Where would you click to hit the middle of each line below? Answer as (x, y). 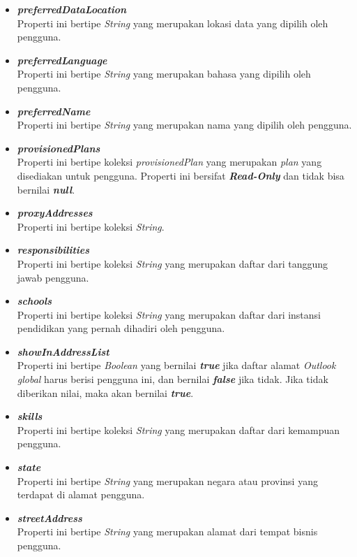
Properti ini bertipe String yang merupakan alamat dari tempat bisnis (167, 531)
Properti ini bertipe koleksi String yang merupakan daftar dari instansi (169, 314)
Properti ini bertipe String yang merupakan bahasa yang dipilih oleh (164, 74)
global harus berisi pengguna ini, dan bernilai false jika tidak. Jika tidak (173, 379)
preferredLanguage (62, 60)
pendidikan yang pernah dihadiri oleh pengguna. (121, 328)
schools (35, 301)
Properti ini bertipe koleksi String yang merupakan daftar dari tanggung (172, 263)
